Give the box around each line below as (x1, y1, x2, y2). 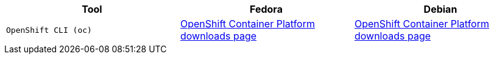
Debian (423, 3, 457, 15)
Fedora (250, 3, 283, 15)
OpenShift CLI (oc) (6, 25, 92, 35)
